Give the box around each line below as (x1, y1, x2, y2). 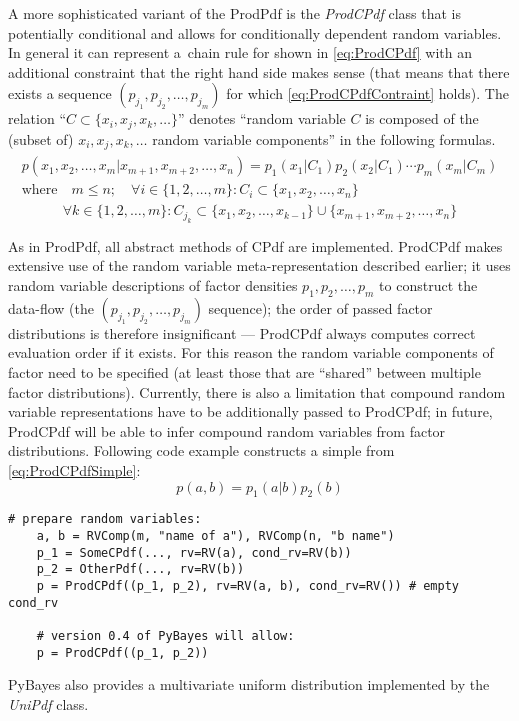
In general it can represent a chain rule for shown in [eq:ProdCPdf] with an (8, 42, 473, 63)
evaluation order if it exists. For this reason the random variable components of (8, 342, 494, 363)
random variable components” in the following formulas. (152, 128, 496, 149)
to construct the (379, 274, 478, 295)
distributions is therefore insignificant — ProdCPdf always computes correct (8, 322, 476, 343)
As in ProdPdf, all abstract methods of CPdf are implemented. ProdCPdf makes (8, 235, 503, 256)
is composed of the (365, 108, 479, 129)
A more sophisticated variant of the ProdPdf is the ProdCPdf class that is (8, 3, 461, 23)
